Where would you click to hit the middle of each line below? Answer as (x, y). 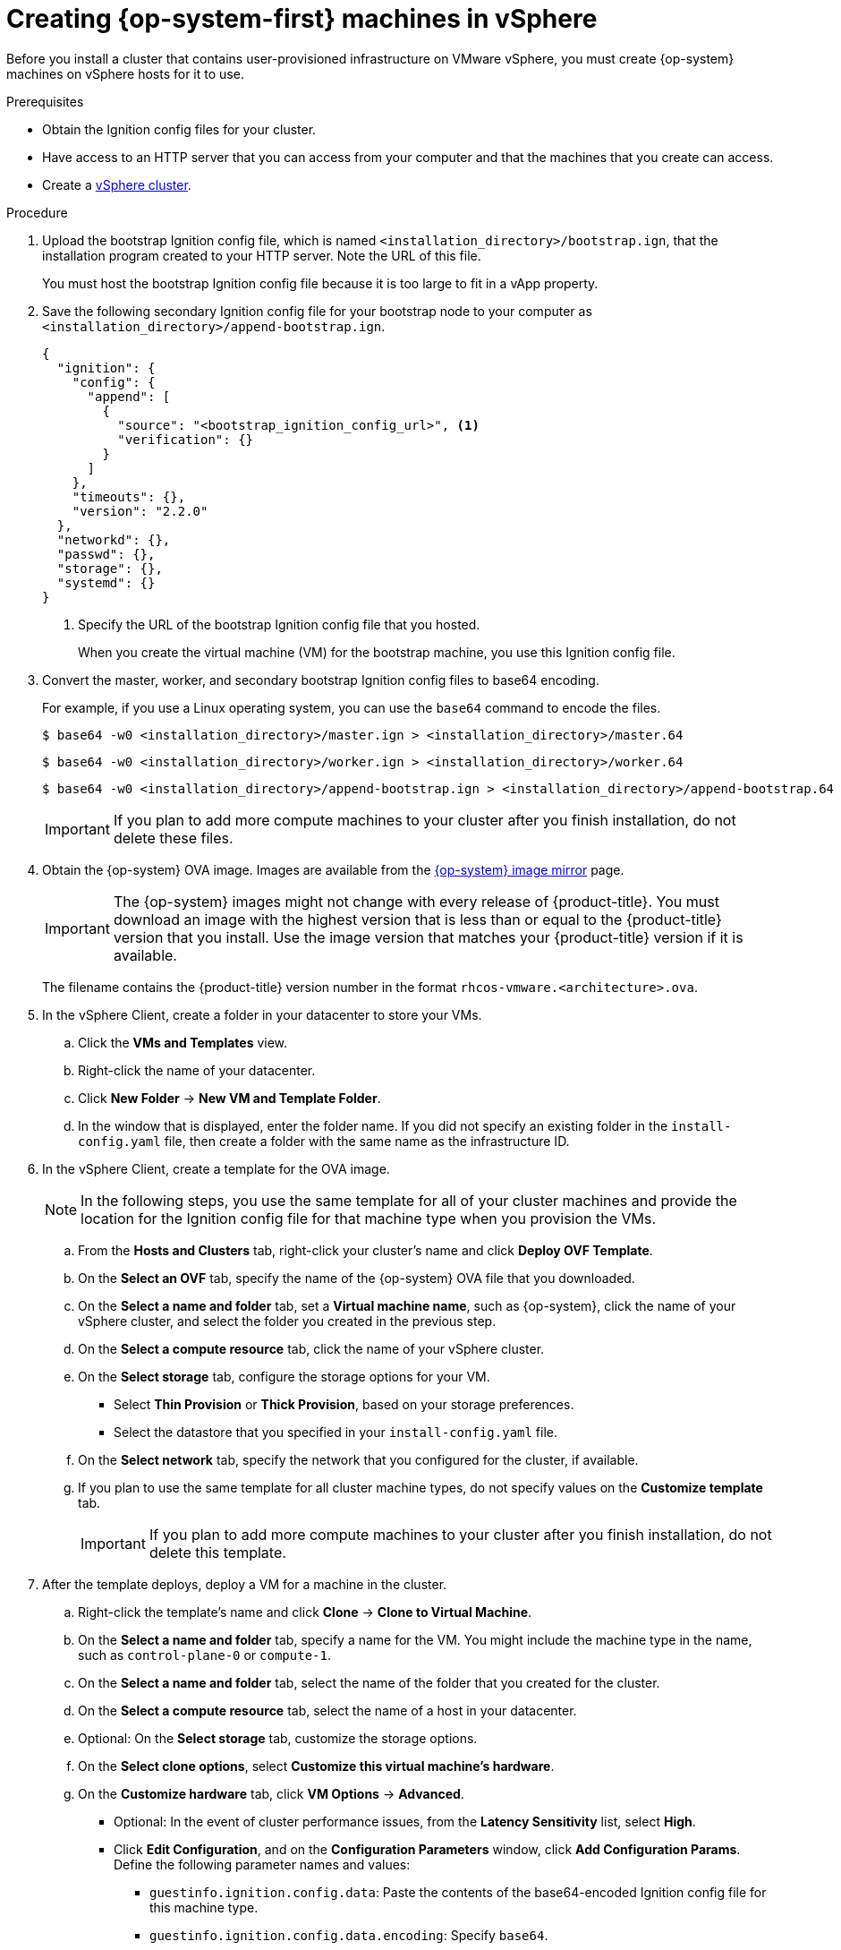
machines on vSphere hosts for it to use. (125, 73)
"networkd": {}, (114, 539)
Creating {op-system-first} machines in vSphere (302, 19)
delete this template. (217, 1552)
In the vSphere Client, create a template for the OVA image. (216, 1168)
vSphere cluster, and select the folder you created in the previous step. (287, 1321)
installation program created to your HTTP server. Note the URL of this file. (262, 255)
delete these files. (173, 838)
